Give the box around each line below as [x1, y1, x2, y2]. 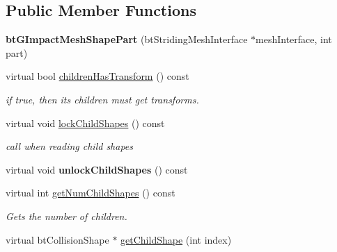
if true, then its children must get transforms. [6, 92, 199, 106]
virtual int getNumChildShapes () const [6, 185, 175, 200]
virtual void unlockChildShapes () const [6, 162, 188, 176]
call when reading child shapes [6, 139, 134, 153]
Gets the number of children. [6, 208, 127, 223]
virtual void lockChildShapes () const [6, 115, 165, 130]
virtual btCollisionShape [6, 232, 109, 246]
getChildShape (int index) [120, 232, 232, 246]
